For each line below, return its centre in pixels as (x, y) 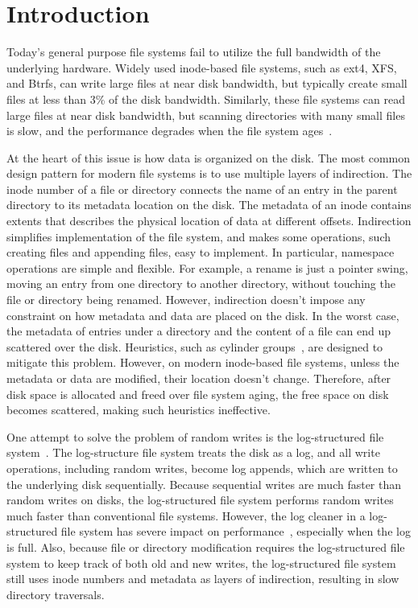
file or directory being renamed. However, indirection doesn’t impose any (186, 300)
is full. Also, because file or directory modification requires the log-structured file (206, 546)
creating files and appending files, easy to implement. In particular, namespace (201, 252)
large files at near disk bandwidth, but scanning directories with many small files (206, 115)
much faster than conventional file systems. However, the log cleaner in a (186, 515)
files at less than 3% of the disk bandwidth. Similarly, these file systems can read (206, 99)
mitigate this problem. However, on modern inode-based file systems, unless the (203, 362)
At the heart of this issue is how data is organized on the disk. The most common (209, 157)
